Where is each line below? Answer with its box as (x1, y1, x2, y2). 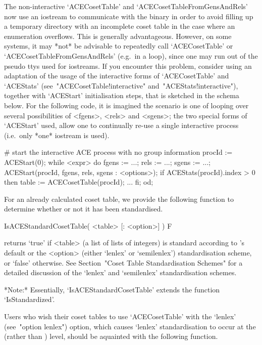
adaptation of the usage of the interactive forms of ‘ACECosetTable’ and (4, 70, 229, 81)
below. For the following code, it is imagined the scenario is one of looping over (4, 100, 249, 110)
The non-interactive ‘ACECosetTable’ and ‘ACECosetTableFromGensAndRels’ (4, 1, 248, 11)
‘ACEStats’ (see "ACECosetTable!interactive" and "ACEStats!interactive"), (4, 80, 238, 91)
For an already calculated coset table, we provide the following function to (4, 193, 234, 204)
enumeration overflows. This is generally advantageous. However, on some (4, 30, 232, 41)
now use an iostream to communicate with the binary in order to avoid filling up (4, 11, 253, 21)
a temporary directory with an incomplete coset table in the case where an (4, 21, 235, 31)
